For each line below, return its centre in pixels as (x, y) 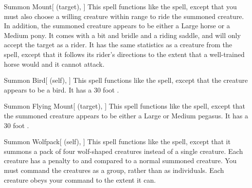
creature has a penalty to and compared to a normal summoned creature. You (120, 160)
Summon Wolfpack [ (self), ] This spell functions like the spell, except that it (117, 141)
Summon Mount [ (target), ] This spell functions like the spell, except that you (120, 6)
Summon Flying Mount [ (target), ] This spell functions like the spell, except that (125, 106)
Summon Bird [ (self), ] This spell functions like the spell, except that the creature (126, 80)
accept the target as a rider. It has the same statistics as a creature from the (118, 45)
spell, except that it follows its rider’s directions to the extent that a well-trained (124, 54)
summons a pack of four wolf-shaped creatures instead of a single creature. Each (124, 151)
